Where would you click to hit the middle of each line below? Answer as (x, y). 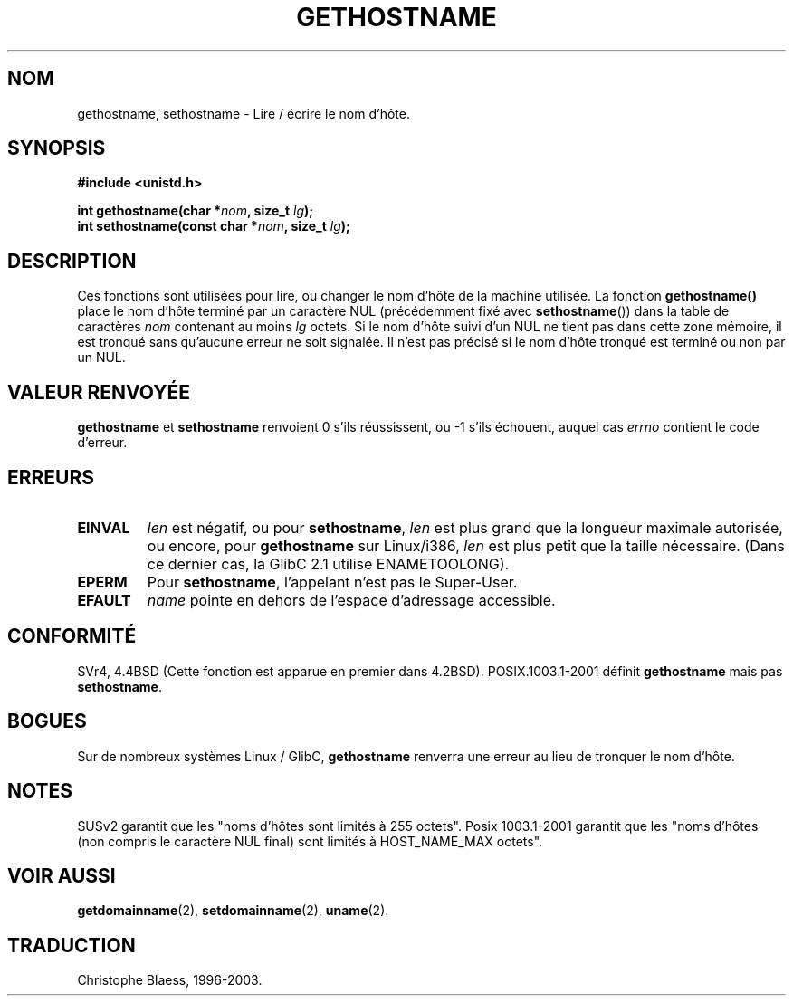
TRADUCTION (72, 945)
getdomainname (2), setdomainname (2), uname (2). (233, 911)
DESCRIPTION (72, 261)
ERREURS (51, 477)
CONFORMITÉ (72, 636)
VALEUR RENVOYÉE (99, 392)
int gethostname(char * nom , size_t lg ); (196, 211)
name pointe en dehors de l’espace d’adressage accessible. (351, 600)
